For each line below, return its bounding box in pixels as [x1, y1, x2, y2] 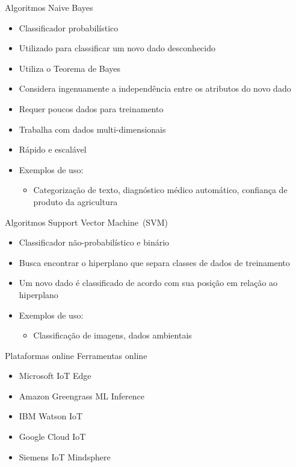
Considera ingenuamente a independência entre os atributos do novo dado [19, 82, 291, 95]
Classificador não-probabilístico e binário [19, 236, 170, 249]
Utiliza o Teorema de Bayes [19, 62, 121, 74]
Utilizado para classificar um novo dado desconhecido [19, 42, 215, 54]
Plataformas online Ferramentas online [5, 349, 147, 361]
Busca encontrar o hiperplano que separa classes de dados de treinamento [19, 256, 290, 268]
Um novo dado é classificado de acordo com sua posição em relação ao [19, 276, 278, 289]
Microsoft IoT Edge [19, 369, 91, 382]
